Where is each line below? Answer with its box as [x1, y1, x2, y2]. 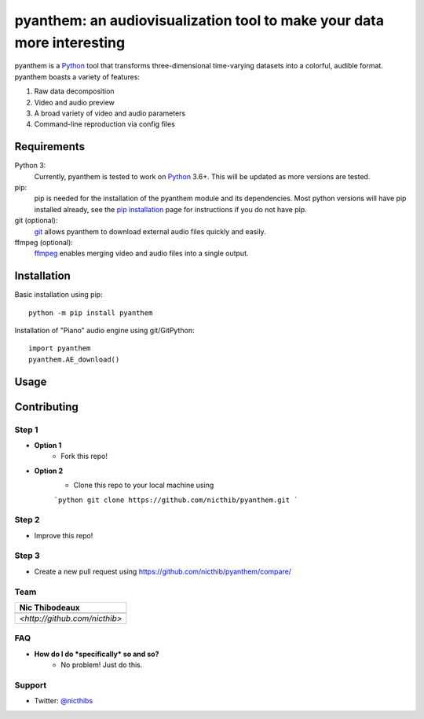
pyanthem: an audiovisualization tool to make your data [14, 12, 385, 29]
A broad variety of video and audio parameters [34, 108, 186, 118]
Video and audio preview [34, 97, 115, 107]
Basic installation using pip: [14, 290, 103, 299]
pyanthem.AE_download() [28, 354, 120, 364]
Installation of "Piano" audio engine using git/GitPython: [14, 326, 195, 336]
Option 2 [34, 466, 63, 475]
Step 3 [14, 550, 41, 561]
